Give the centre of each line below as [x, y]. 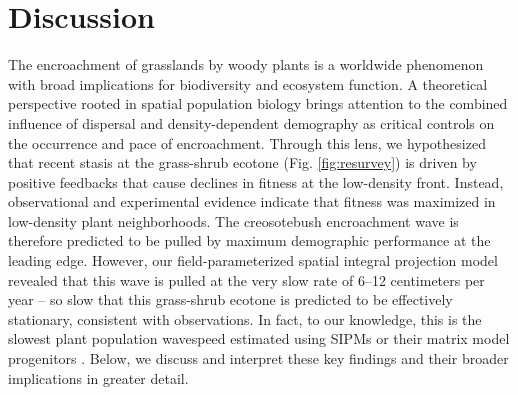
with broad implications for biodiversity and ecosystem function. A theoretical [248, 83]
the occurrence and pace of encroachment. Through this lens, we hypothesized [247, 142]
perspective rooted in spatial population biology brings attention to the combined [258, 103]
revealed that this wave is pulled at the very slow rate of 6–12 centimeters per [246, 279]
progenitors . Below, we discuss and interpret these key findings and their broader [258, 358]
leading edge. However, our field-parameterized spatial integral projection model [253, 260]
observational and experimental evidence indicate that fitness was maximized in [252, 201]
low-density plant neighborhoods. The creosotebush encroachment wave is [233, 220]
